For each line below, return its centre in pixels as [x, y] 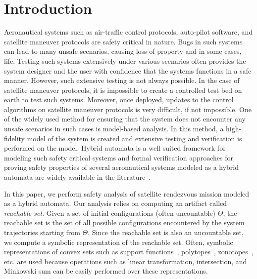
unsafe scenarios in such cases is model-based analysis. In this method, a [114, 129]
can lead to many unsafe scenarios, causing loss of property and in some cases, [123, 51]
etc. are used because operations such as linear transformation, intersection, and [126, 261]
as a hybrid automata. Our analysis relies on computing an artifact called [116, 203]
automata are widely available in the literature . [77, 177]
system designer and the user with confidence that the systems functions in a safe [128, 70]
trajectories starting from [42, 232]
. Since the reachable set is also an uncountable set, [166, 232]
